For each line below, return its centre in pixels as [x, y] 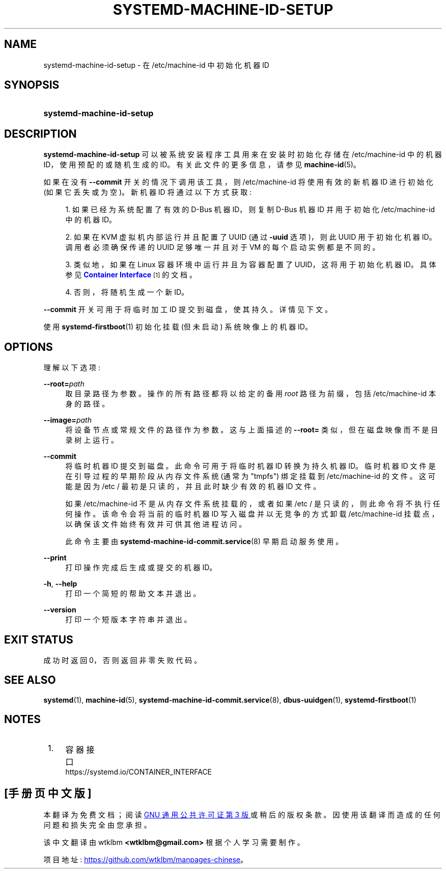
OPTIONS [29, 347]
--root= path [64, 384]
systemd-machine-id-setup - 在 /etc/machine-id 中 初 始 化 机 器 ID [156, 65]
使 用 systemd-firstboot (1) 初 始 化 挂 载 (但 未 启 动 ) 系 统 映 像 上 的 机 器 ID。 [178, 327]
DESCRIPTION [40, 134]
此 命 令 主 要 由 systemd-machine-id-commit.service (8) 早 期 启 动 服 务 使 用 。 [204, 542]
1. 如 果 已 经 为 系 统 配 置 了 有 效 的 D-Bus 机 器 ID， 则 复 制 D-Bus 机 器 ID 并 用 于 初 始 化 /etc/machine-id [250, 210]
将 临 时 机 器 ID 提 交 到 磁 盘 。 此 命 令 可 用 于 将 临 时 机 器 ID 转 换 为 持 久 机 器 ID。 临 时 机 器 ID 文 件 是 [250, 466]
